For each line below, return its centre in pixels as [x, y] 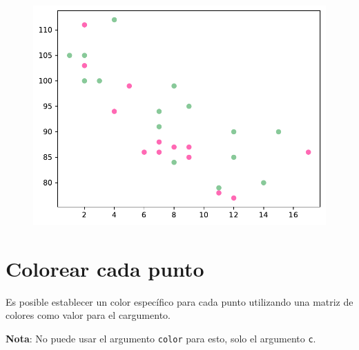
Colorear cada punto [105, 268]
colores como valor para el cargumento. [88, 315]
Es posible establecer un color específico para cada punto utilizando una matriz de [179, 301]
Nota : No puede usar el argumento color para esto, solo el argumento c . [161, 338]
